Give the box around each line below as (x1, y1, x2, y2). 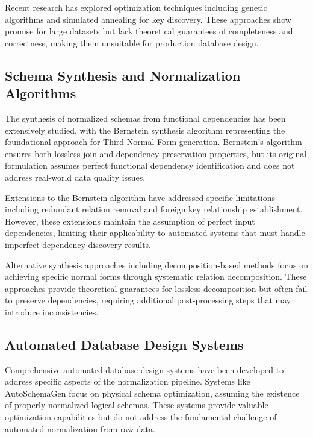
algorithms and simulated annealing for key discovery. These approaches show (5, 13, 291, 25)
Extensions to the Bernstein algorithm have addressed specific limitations (5, 191, 276, 203)
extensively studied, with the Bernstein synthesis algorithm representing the (5, 123, 285, 136)
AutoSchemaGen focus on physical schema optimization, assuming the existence (5, 386, 300, 399)
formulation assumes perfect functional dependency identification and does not (5, 159, 295, 172)
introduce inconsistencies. (5, 305, 99, 318)
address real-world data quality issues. (5, 170, 146, 183)
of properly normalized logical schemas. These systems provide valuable (5, 398, 268, 411)
